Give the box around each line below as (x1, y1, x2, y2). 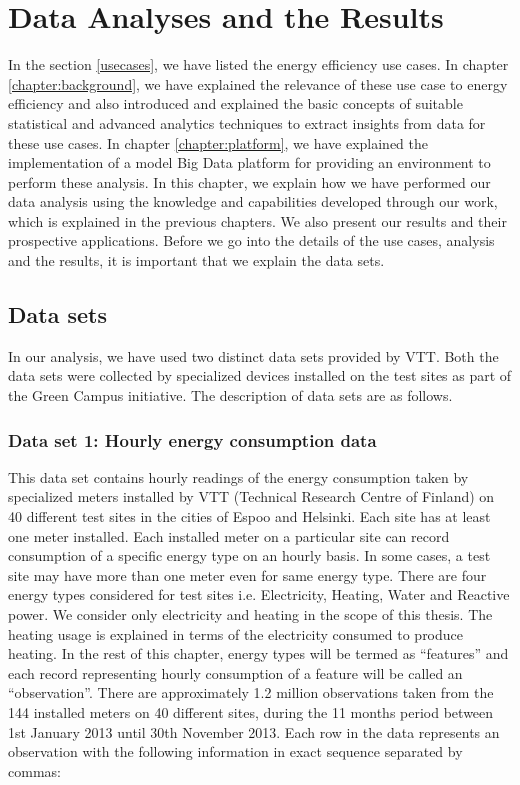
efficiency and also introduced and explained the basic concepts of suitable (8, 93, 463, 114)
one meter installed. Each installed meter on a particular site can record (8, 525, 450, 546)
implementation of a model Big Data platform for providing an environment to (8, 152, 491, 173)
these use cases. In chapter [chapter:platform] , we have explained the (8, 132, 429, 153)
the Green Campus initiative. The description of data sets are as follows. (8, 385, 453, 406)
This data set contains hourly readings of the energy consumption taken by (8, 466, 469, 487)
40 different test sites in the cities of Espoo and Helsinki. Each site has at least (8, 506, 491, 527)
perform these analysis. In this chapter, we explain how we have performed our (8, 171, 491, 192)
